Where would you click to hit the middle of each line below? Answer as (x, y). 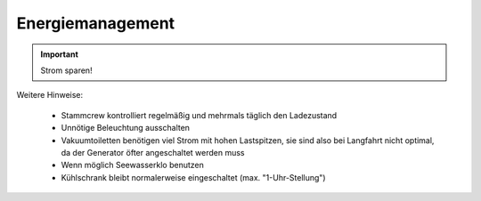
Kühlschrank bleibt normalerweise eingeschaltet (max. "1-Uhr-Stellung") (193, 177)
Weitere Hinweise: (50, 95)
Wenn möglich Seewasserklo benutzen (132, 165)
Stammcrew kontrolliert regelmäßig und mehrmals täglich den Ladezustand (199, 115)
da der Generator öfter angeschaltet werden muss (153, 152)
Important (60, 54)
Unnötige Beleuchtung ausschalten (126, 128)
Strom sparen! (66, 70)
